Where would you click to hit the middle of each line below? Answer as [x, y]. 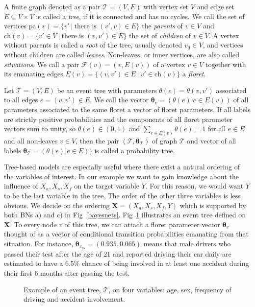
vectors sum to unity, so [40, 129]
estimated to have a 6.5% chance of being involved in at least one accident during [127, 263]
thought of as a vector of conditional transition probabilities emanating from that [126, 234]
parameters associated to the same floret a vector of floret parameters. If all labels [127, 109]
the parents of [162, 26]
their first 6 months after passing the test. [67, 272]
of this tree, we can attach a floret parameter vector [142, 224]
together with [226, 64]
